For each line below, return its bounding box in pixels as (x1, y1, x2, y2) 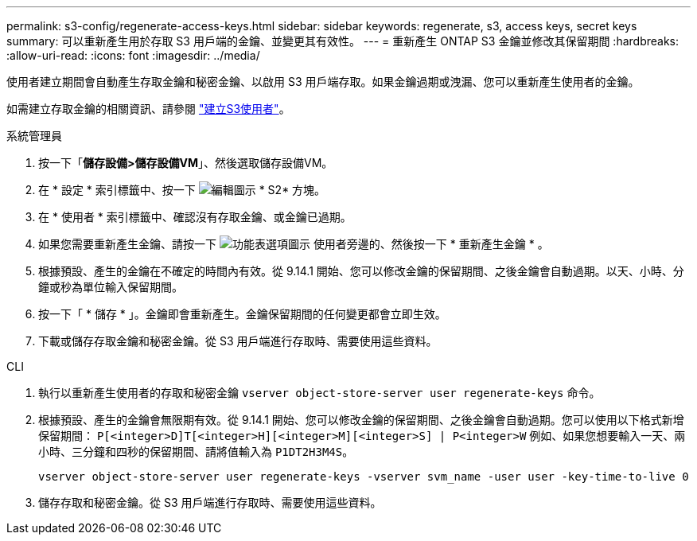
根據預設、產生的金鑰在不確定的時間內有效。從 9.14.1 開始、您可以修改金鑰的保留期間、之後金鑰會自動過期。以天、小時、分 (38, 264, 684, 278)
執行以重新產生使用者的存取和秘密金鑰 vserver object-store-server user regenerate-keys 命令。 (38, 386, 601, 399)
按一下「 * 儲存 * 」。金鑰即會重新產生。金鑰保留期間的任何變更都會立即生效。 (38, 307, 446, 321)
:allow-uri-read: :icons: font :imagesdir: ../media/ (6, 49, 260, 62)
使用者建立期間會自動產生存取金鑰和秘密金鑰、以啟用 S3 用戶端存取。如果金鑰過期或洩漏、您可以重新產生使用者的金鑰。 (6, 75, 640, 88)
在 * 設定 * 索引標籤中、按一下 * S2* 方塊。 (38, 183, 326, 197)
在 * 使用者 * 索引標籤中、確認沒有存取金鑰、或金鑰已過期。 (38, 210, 352, 224)
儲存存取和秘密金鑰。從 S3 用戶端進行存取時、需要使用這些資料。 (38, 496, 382, 509)
